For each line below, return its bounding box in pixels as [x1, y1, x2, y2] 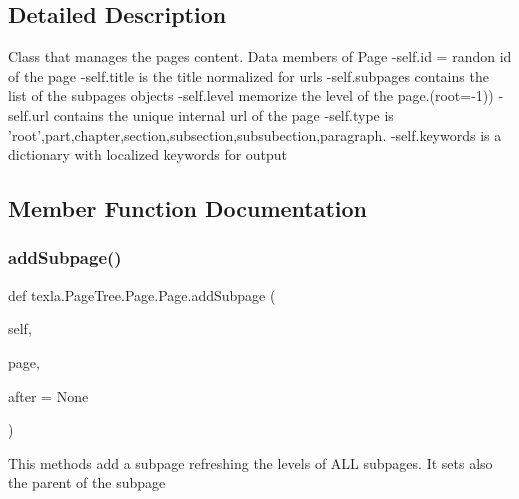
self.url [8, 104, 49, 125]
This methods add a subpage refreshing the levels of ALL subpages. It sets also [8, 452, 493, 473]
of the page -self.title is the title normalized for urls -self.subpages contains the [8, 65, 489, 86]
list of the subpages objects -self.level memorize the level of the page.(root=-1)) [8, 85, 494, 106]
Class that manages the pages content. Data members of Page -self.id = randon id [8, 46, 512, 67]
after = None [8, 385, 89, 406]
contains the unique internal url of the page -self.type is [53, 104, 394, 125]
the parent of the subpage [8, 472, 166, 493]
